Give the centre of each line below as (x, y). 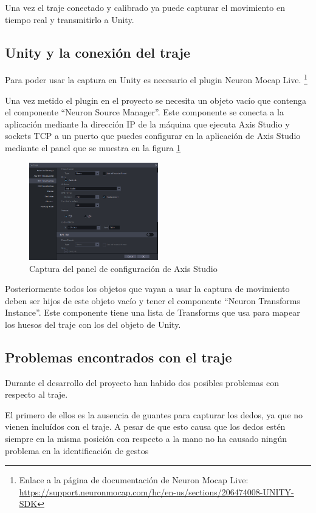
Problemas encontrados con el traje (118, 357)
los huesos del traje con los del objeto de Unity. (93, 324)
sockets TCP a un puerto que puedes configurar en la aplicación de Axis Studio (153, 136)
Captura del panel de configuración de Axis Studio (123, 268)
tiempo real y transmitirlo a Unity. (70, 19)
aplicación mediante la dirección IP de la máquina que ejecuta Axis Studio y (147, 124)
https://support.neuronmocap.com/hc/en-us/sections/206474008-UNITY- (156, 491)
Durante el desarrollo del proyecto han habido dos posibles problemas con (142, 382)
